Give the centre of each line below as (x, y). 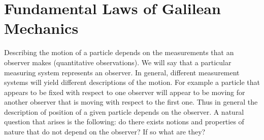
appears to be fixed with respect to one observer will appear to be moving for (125, 92)
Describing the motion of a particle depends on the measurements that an (119, 52)
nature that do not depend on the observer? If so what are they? (105, 132)
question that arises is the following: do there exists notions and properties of (124, 122)
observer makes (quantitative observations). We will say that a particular (118, 62)
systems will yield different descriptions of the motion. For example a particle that (132, 82)
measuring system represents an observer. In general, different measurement (122, 72)
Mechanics (41, 28)
